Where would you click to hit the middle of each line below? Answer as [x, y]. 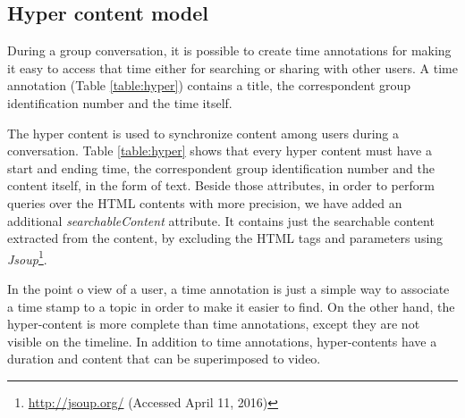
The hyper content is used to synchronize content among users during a [203, 133]
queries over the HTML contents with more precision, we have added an [205, 202]
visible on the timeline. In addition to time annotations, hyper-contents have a [222, 341]
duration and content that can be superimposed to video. [164, 359]
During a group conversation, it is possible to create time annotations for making [229, 50]
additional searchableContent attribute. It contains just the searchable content [221, 220]
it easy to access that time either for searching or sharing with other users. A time [232, 67]
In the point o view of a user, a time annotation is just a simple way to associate [228, 288]
